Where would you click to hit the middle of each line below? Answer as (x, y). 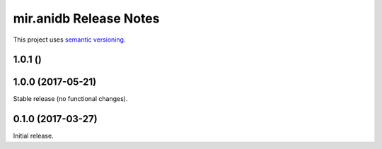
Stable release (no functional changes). (70, 99)
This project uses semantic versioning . (69, 40)
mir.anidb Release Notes (86, 18)
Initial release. (33, 136)
